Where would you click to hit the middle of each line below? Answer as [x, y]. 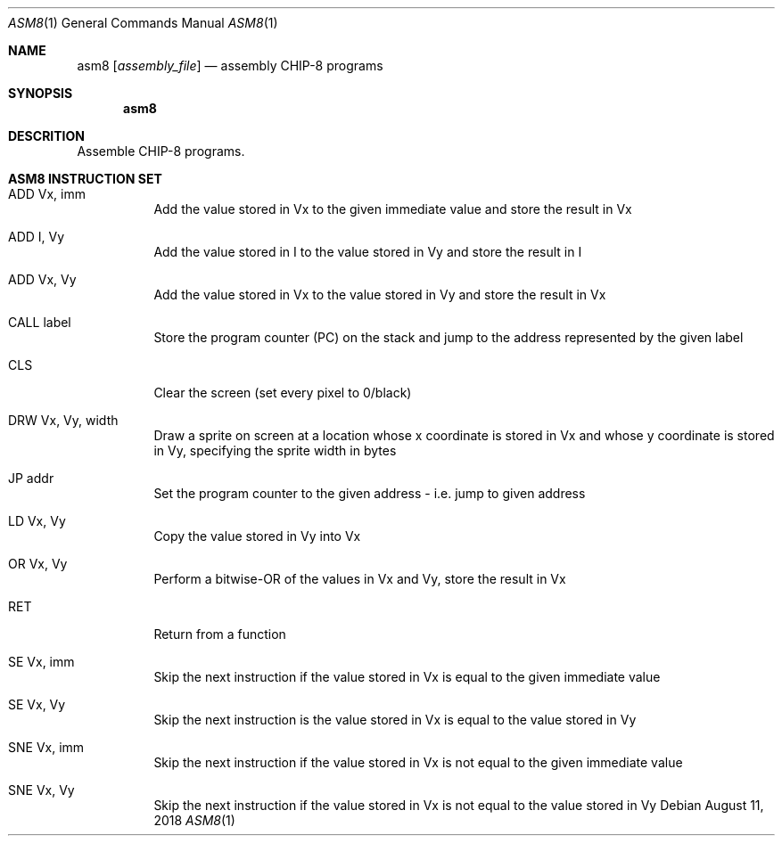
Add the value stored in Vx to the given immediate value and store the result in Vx [393, 209]
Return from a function [220, 634]
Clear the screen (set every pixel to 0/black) [283, 393]
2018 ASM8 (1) [194, 820]
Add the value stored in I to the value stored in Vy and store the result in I [368, 252]
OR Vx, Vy [38, 564]
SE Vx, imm [41, 662]
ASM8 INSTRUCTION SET [85, 179]
